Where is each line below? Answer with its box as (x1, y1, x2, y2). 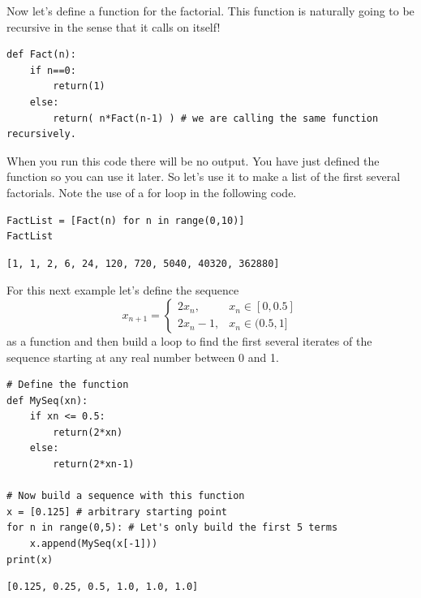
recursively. (6, 128, 76, 140)
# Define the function (6, 379, 129, 391)
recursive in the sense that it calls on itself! (6, 18, 221, 35)
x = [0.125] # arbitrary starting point (6, 506, 228, 518)
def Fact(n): (6, 49, 76, 61)
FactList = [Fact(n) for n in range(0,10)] (6, 214, 245, 226)
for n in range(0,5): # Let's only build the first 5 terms (6, 522, 338, 534)
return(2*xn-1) (53, 458, 135, 471)
